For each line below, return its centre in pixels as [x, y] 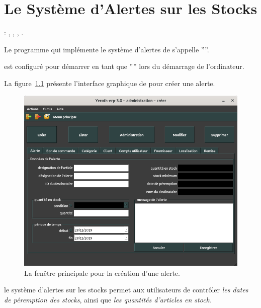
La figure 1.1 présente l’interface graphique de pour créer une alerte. [110, 83]
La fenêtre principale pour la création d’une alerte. [102, 273]
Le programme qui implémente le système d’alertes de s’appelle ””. [107, 49]
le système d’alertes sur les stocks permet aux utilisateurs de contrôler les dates [126, 290]
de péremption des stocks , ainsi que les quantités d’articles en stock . [108, 299]
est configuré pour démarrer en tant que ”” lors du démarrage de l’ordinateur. [124, 66]
